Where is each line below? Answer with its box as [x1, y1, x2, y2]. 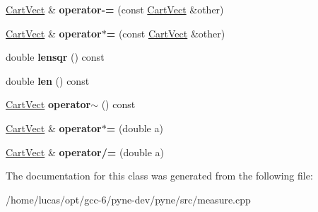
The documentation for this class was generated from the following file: [6, 168, 313, 183]
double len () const [6, 73, 90, 88]
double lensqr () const [6, 49, 105, 64]
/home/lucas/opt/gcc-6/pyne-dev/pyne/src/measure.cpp [6, 192, 251, 206]
